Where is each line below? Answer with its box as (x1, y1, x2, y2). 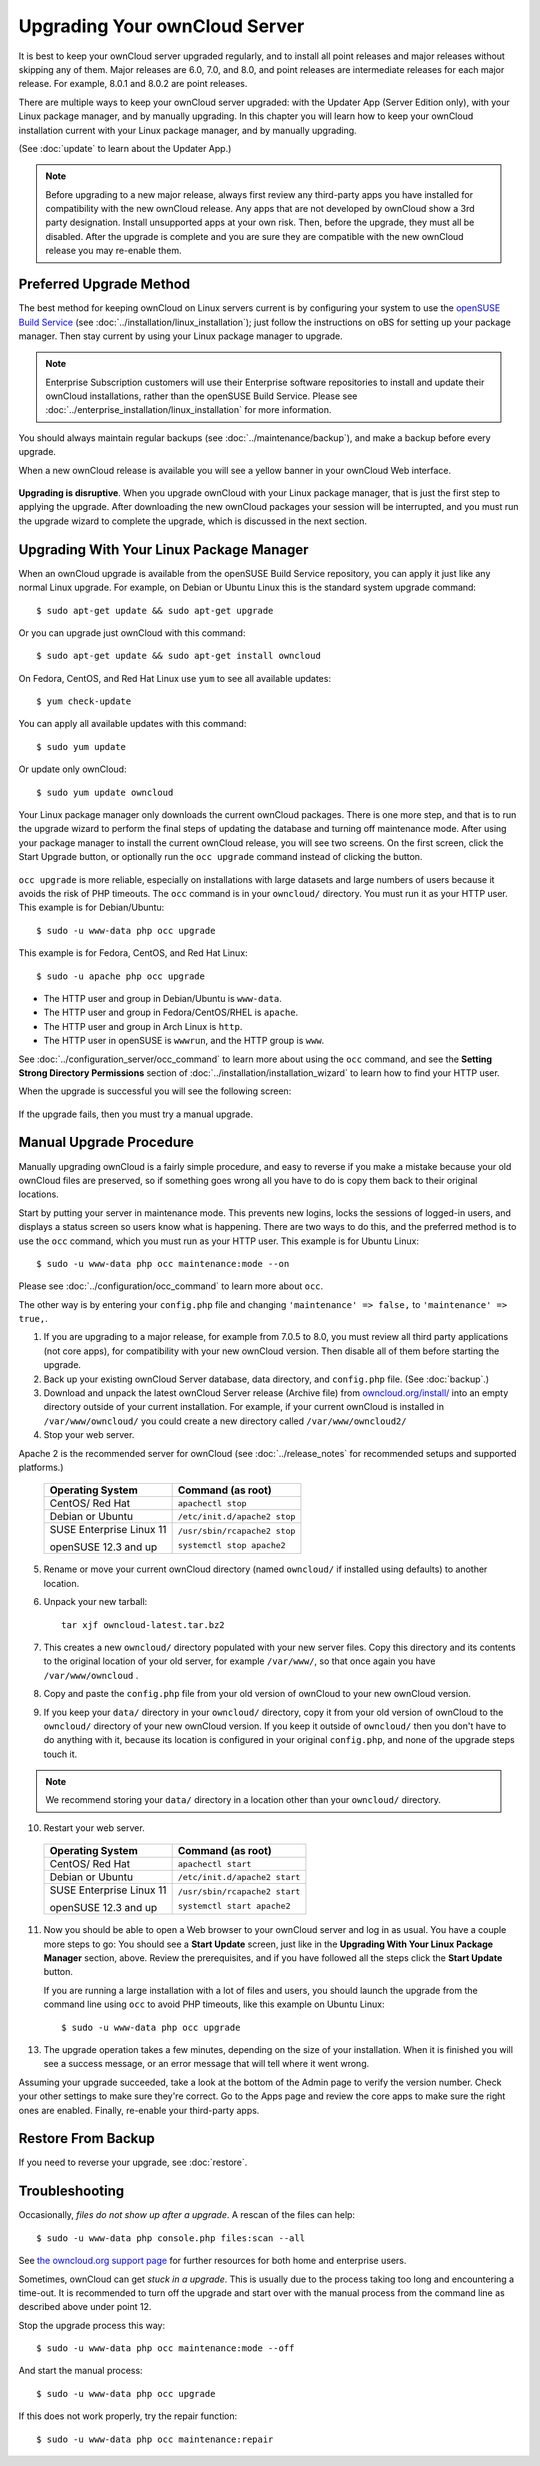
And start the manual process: (18, 2365, 144, 2377)
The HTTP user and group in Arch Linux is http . (43, 1020, 243, 1032)
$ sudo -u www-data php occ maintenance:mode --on (36, 1258, 290, 1269)
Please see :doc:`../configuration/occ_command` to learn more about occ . (18, 1280, 324, 1292)
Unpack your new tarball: (43, 1596, 148, 1608)
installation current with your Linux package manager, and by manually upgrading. (18, 124, 357, 136)
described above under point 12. (18, 2301, 152, 2313)
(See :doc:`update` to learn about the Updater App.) (18, 142, 232, 154)
